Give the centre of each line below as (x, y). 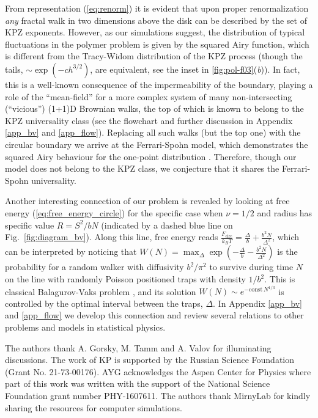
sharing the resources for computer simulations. (94, 407)
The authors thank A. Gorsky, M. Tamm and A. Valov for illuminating (138, 347)
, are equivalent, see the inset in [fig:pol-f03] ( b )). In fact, (195, 69)
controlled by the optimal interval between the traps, (104, 303)
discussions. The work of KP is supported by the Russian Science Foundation (150, 360)
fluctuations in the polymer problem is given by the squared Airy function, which (157, 44)
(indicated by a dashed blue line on (167, 225)
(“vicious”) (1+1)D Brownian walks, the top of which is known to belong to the (154, 108)
